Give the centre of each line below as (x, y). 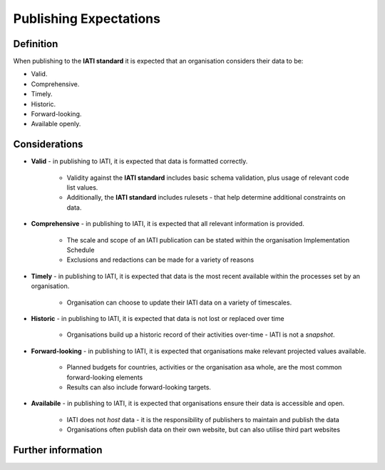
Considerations (48, 144)
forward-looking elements (105, 377)
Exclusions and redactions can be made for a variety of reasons (160, 260)
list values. (82, 188)
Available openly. (56, 124)
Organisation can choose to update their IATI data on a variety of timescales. (179, 302)
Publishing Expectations (87, 19)
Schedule (81, 250)
